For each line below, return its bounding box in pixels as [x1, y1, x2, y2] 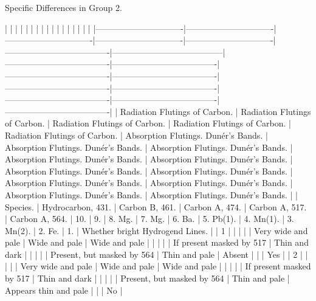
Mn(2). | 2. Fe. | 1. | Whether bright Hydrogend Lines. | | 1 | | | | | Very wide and [5, 224, 308, 237]
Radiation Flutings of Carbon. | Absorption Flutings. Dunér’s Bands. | [5, 128, 268, 141]
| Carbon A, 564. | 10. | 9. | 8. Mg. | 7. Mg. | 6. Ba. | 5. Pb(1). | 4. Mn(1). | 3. [5, 212, 294, 225]
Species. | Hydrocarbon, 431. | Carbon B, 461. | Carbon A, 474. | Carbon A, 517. [5, 200, 307, 213]
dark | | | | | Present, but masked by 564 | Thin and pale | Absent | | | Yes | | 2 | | [5, 247, 308, 260]
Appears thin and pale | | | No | [5, 283, 123, 296]
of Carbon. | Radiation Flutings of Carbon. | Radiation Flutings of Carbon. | [5, 117, 291, 130]
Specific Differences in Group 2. [5, 1, 122, 13]
